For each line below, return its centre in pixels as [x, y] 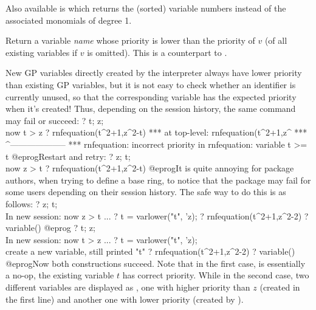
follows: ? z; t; [32, 203]
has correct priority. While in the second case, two [216, 275]
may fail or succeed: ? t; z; [55, 120]
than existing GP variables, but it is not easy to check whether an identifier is [151, 84]
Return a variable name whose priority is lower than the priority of [130, 40]
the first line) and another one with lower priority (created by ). [125, 299]
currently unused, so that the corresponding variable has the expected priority [151, 96]
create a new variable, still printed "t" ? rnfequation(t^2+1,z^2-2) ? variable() [150, 251]
